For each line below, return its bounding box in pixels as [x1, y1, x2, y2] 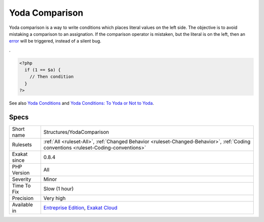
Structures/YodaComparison [43, 129, 110, 136]
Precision [12, 195, 34, 202]
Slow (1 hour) [43, 185, 74, 192]
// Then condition [29, 74, 74, 79]
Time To [12, 182, 31, 189]
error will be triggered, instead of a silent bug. [9, 38, 102, 44]
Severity [12, 176, 31, 183]
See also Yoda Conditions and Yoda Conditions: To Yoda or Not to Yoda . [9, 100, 154, 106]
